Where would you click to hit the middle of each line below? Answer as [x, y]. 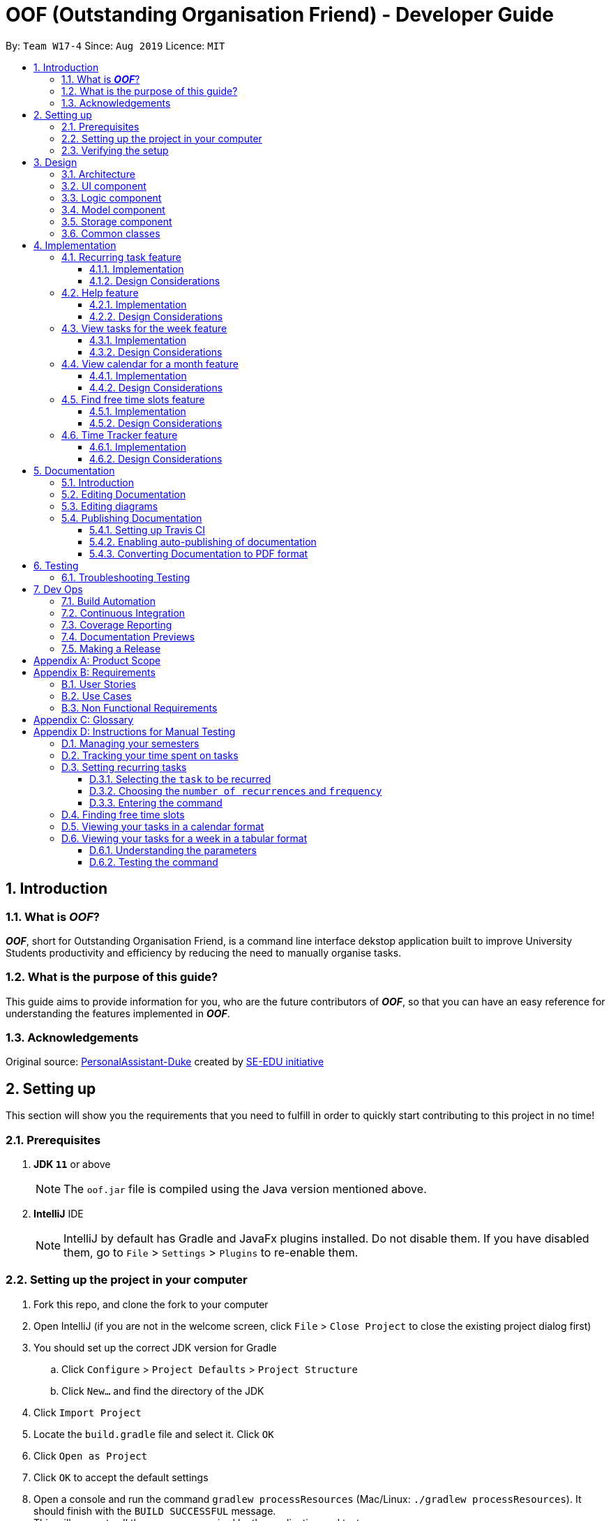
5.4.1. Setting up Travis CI [148, 530]
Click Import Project [88, 1412]
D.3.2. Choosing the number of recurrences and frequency [236, 791]
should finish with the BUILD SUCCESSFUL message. [155, 1511]
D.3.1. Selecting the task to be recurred [180, 779]
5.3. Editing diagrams [110, 506]
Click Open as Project [91, 1455]
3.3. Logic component [112, 197]
